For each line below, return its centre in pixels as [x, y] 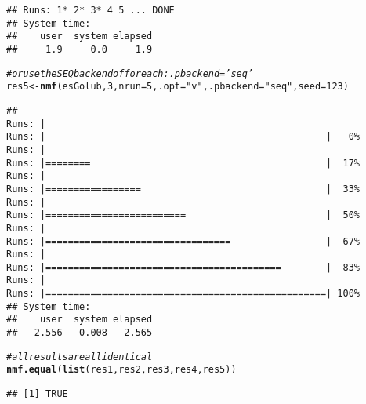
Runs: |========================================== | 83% [183, 267]
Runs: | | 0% [183, 137]
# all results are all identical [80, 357]
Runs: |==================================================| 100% [183, 294]
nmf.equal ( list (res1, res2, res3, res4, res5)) [121, 370]
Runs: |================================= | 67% [183, 241]
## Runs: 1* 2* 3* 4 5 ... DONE [91, 10]
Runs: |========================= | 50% [183, 215]
